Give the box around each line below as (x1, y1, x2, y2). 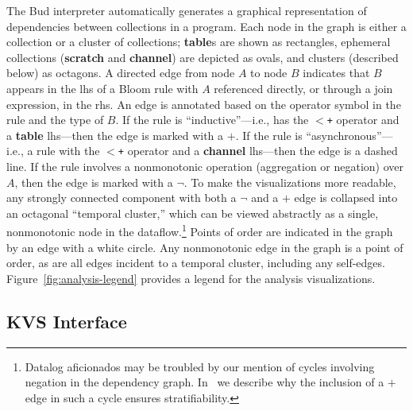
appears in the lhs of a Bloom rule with (6, 79, 199, 96)
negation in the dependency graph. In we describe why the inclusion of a (25, 374, 384, 390)
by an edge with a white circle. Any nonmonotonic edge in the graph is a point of (6, 238, 403, 255)
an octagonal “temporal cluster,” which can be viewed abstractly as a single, (6, 204, 379, 221)
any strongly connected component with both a (6, 189, 237, 206)
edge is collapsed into (294, 189, 398, 206)
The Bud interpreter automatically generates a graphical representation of (6, 2, 367, 18)
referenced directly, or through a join (214, 79, 393, 96)
